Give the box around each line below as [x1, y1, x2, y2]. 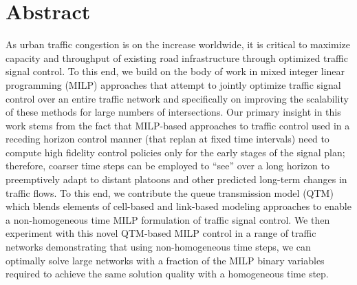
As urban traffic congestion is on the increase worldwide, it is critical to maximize [6, 37, 351, 52]
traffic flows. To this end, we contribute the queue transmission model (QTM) [6, 185, 334, 200]
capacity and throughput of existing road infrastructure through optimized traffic [6, 50, 348, 65]
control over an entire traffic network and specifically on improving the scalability [6, 91, 349, 105]
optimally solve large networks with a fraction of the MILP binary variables [6, 253, 325, 267]
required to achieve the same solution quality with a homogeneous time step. [6, 266, 329, 281]
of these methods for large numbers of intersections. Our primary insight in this [6, 105, 341, 119]
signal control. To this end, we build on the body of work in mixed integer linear [6, 64, 345, 78]
